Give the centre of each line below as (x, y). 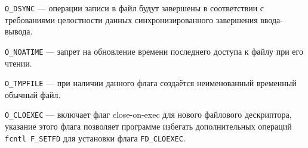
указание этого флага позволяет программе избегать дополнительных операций (148, 126)
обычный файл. (33, 94)
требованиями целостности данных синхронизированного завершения (131, 19)
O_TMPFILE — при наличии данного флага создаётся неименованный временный (151, 83)
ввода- (272, 19)
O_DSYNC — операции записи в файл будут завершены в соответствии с (135, 8)
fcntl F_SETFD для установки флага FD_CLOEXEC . (95, 138)
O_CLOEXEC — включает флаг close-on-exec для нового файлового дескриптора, (148, 114)
